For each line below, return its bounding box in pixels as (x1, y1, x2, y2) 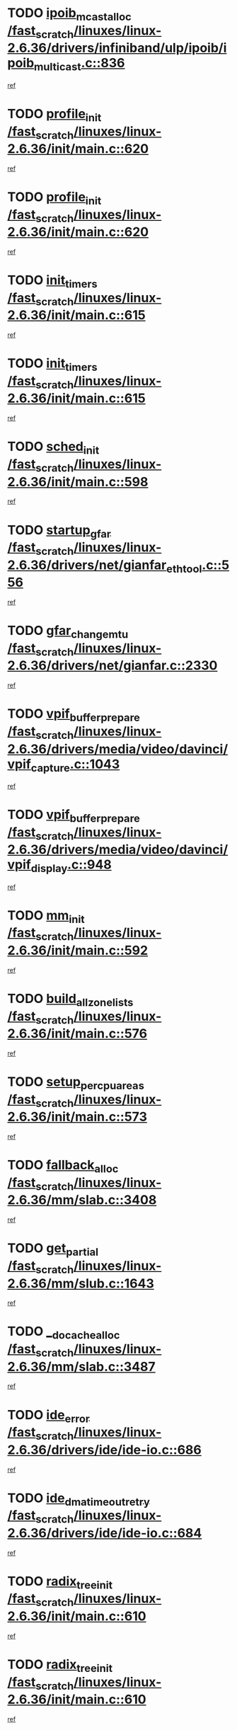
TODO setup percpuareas (7, 1074, 145, 1092)
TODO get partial (7, 1240, 99, 1259)
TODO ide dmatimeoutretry (7, 1490, 150, 1508)
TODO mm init (7, 907, 85, 926)
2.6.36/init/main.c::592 (7, 943, 149, 958)
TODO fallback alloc (7, 1157, 119, 1176)
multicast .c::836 (34, 55, 125, 74)
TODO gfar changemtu (7, 623, 129, 641)
